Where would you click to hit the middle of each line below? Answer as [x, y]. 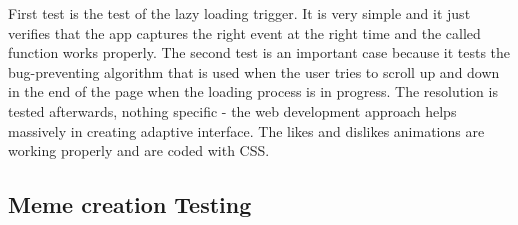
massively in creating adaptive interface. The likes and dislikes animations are [246, 130]
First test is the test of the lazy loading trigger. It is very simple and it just [239, 13]
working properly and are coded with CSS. [139, 150]
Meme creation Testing [130, 204]
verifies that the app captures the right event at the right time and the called [244, 32]
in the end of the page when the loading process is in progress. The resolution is [253, 91]
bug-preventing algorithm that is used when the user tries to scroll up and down [254, 71]
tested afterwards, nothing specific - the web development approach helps [232, 110]
